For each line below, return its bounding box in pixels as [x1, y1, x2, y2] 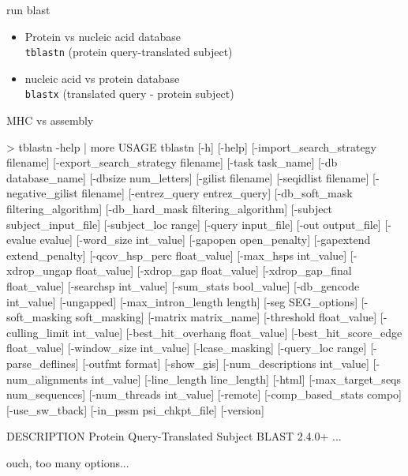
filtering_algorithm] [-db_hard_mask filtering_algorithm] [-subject [6, 201, 333, 217]
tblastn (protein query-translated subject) [24, 43, 233, 60]
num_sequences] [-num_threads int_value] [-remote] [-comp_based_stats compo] [6, 386, 402, 403]
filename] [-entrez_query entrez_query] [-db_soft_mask [81, 185, 353, 201]
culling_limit [6, 324, 69, 340]
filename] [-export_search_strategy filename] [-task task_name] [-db [6, 154, 338, 171]
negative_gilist [6, 185, 78, 201]
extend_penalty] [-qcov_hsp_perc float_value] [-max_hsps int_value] [6, 246, 347, 263]
